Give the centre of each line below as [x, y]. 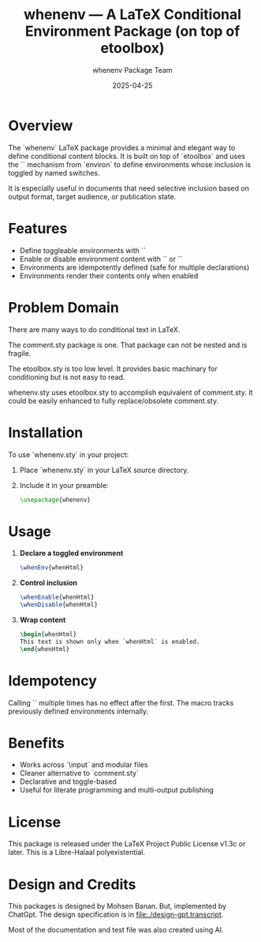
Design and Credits [72, 884]
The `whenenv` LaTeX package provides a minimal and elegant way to [122, 147]
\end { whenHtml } [45, 649]
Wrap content [43, 619]
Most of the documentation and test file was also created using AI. [116, 930]
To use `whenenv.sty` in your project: [69, 454]
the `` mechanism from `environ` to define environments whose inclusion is [129, 165]
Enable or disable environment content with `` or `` [101, 259]
